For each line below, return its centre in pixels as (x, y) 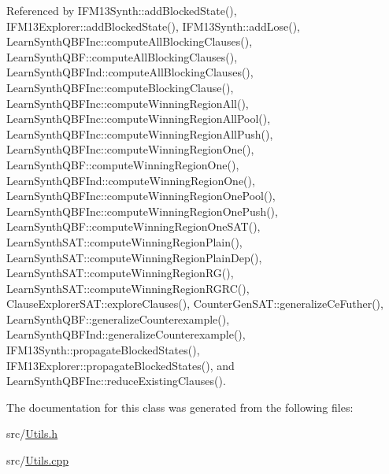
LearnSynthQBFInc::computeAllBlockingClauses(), (130, 41)
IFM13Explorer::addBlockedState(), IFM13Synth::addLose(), (153, 26)
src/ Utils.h (32, 433)
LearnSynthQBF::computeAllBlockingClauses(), (122, 56)
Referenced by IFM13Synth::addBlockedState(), (122, 10)
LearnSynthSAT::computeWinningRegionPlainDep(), (134, 257)
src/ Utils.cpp (38, 460)
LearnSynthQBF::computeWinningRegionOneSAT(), (133, 226)
